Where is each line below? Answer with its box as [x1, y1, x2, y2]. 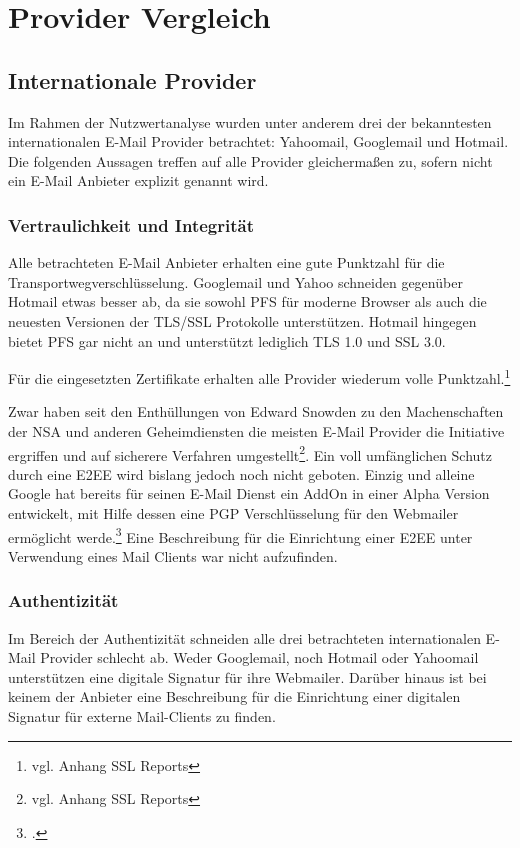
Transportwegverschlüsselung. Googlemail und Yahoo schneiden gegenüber [8, 271, 463, 292]
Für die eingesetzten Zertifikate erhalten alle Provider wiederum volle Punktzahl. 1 [8, 365, 511, 388]
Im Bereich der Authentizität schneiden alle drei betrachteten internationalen [8, 627, 481, 648]
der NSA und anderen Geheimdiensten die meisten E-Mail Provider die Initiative [8, 420, 505, 441]
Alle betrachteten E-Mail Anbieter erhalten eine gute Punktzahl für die [8, 252, 445, 273]
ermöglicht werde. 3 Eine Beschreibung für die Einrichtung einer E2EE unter [8, 523, 473, 547]
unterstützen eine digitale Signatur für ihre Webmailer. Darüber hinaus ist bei [8, 666, 487, 687]
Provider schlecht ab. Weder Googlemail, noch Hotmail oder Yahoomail [40, 647, 479, 668]
